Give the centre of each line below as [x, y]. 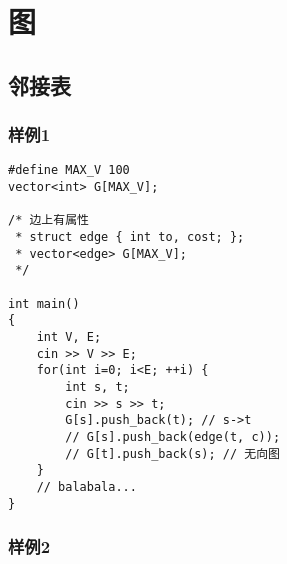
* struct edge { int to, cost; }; [130, 237]
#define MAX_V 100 [69, 170]
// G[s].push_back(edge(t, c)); [173, 436]
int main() [44, 303]
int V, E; [69, 336]
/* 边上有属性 [48, 220]
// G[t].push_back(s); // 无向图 [172, 453]
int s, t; [97, 386]
